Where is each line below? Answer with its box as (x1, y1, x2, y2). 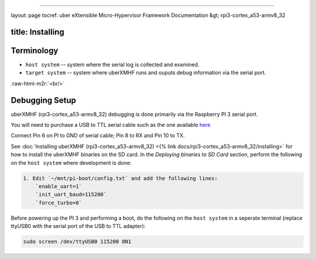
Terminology (11, 46, 59, 56)
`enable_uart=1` (35, 183, 82, 189)
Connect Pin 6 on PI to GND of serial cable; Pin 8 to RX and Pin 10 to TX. (11, 132, 185, 139)
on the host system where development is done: (11, 159, 132, 166)
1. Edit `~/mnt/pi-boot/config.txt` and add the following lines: (23, 175, 218, 181)
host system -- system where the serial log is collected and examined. (25, 61, 200, 68)
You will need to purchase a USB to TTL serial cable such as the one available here (11, 122, 211, 128)
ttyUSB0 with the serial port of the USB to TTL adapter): (11, 223, 146, 230)
